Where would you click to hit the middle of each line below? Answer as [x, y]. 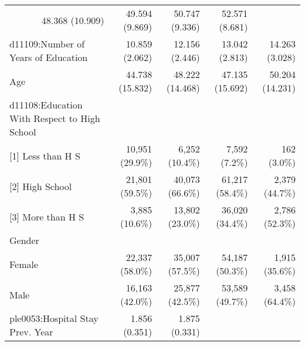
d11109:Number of [47, 44]
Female [24, 264]
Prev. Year [31, 332]
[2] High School [41, 186]
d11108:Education [46, 105]
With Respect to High [55, 118]
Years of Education [49, 57]
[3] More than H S [47, 216]
